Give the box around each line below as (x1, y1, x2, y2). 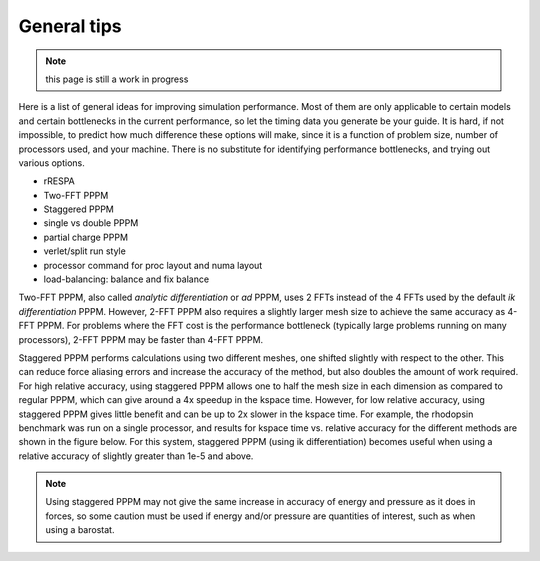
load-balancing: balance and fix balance (43, 273, 210, 285)
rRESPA (43, 175, 75, 187)
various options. (18, 156, 85, 169)
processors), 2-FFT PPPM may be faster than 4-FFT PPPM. (18, 333, 264, 345)
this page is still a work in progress (45, 73, 189, 85)
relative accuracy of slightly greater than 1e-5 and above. (18, 450, 254, 462)
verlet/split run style (43, 245, 127, 257)
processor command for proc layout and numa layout (43, 259, 263, 271)
